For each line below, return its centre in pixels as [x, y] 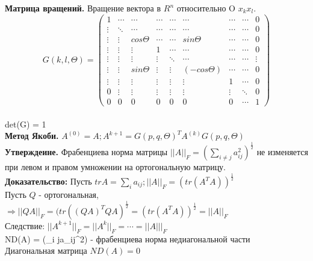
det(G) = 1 [26, 124]
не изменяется [282, 152]
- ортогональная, [69, 195]
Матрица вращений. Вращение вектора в [83, 8]
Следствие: [25, 225]
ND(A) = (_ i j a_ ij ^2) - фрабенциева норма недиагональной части [128, 238]
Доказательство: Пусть [48, 181]
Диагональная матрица [46, 250]
